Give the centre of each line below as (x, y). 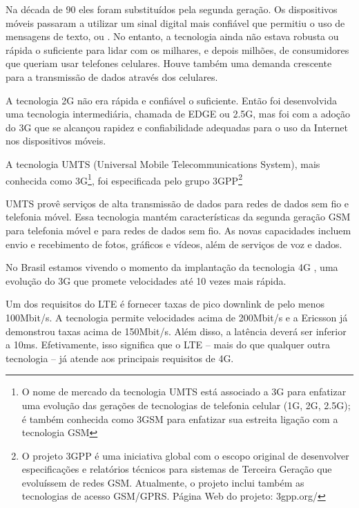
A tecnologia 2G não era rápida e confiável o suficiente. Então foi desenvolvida (172, 100)
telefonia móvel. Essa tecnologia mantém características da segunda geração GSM (178, 217)
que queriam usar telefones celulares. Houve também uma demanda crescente (169, 63)
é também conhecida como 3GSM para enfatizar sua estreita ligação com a (180, 418)
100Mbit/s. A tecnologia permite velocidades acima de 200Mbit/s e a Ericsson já (177, 317)
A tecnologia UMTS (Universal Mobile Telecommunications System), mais (163, 163)
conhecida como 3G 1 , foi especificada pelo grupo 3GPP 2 (124, 179)
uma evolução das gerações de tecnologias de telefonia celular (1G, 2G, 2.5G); (186, 405)
